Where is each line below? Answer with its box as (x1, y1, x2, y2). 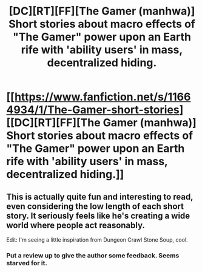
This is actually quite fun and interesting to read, (6, 191, 194, 202)
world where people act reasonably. (6, 220, 146, 230)
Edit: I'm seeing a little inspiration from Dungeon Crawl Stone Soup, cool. (6, 236, 188, 243)
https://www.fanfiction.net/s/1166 (14, 90, 191, 104)
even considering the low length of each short (6, 201, 184, 211)
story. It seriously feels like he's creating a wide (6, 211, 190, 221)
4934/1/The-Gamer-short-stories (6, 103, 180, 117)
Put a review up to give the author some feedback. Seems (6, 251, 180, 259)
